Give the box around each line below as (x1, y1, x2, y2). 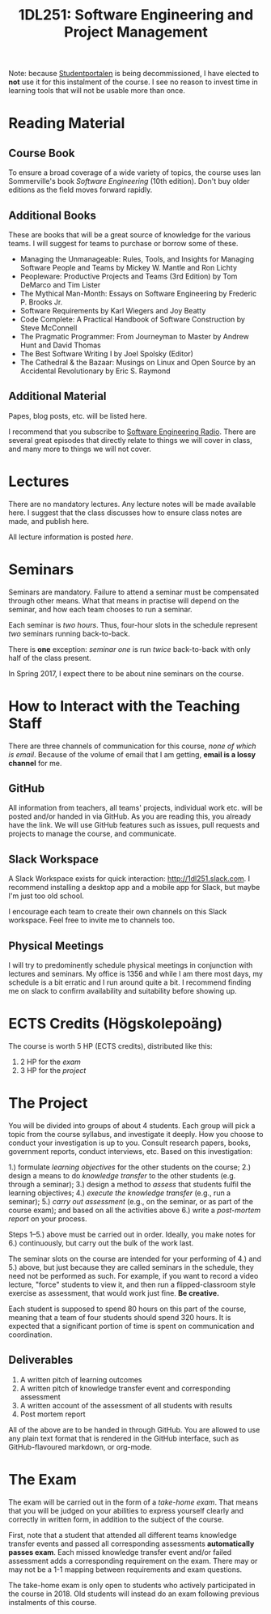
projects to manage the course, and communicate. (8, 828, 176, 839)
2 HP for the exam (19, 1057, 81, 1067)
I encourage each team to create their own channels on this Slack (8, 907, 227, 917)
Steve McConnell (19, 323, 78, 333)
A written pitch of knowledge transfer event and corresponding (19, 1383, 231, 1393)
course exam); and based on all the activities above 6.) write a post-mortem (8, 1205, 261, 1215)
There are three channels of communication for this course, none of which (8, 741, 256, 751)
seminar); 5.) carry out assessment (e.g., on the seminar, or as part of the (8, 1196, 253, 1206)
